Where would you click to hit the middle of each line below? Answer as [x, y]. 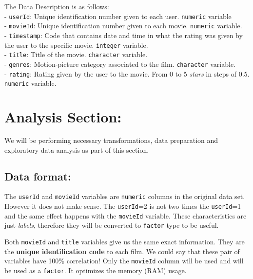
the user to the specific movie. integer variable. [76, 45]
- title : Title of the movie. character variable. [76, 54]
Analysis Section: [63, 117]
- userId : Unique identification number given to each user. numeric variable [118, 16]
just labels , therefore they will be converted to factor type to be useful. [112, 225]
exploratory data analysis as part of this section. [77, 149]
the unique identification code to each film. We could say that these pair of [122, 251]
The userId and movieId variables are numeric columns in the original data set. [125, 196]
